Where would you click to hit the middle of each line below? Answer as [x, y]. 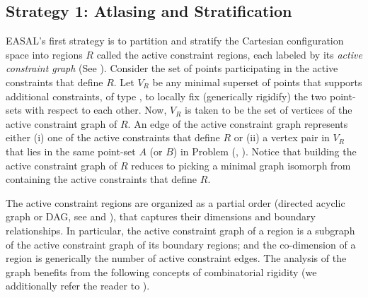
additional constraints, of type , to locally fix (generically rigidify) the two [166, 96]
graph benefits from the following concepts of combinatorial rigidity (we [161, 272]
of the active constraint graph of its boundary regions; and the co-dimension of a [181, 244]
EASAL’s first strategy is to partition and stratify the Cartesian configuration [175, 41]
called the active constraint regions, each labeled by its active [229, 54]
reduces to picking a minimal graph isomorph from [241, 165]
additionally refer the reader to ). [78, 286]
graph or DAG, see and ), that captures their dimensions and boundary [161, 216]
